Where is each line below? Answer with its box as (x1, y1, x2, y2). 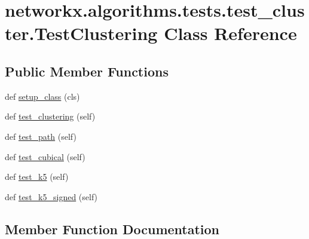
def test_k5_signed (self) (5, 190, 98, 203)
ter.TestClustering (5, 21, 158, 45)
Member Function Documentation (5, 219, 220, 238)
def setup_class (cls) (5, 90, 80, 102)
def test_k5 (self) (5, 170, 69, 183)
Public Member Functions (5, 62, 169, 80)
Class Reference (164, 21, 297, 45)
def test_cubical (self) (5, 150, 85, 163)
